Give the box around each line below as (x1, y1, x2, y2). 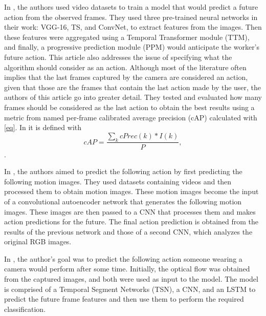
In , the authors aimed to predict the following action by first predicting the (4, 166, 242, 177)
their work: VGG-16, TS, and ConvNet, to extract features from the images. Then (4, 22, 262, 32)
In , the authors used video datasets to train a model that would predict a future (4, 2, 258, 12)
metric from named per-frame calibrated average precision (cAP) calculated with (4, 112, 257, 122)
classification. (4, 303, 46, 314)
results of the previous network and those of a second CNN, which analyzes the (4, 226, 253, 237)
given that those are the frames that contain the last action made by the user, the (4, 81, 261, 92)
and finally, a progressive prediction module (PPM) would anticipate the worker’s (4, 41, 260, 52)
